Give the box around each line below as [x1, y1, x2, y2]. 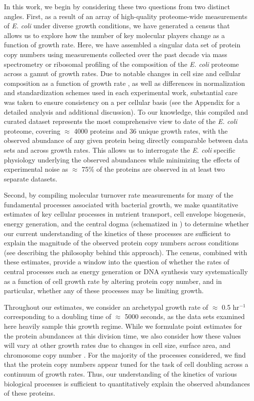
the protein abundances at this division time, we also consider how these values [4, 330, 241, 341]
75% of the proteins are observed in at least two [82, 164, 225, 174]
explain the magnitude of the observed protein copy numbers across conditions [4, 238, 239, 248]
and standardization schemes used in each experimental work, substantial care [4, 87, 238, 98]
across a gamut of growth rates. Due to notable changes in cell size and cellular [4, 68, 241, 79]
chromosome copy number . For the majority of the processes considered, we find [4, 349, 246, 360]
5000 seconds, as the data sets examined [125, 311, 245, 321]
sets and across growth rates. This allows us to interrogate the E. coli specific [4, 144, 235, 155]
